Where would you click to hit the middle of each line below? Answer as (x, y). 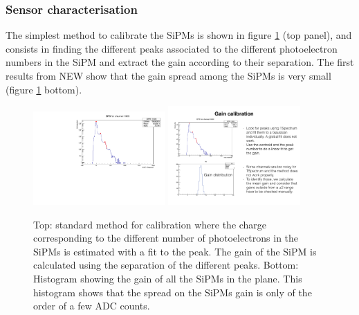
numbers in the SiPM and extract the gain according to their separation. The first (180, 62)
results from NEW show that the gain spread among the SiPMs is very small (168, 75)
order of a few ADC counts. (92, 306)
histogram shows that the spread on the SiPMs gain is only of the (173, 292)
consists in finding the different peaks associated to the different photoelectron (172, 48)
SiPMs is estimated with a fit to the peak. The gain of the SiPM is (175, 251)
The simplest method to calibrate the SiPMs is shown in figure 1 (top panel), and (179, 35)
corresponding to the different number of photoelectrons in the (166, 238)
